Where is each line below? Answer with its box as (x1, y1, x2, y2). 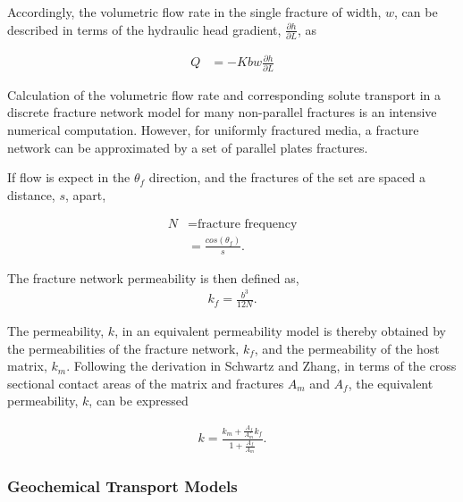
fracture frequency (198, 218, 298, 231)
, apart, (65, 185, 106, 204)
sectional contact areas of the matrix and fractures (7, 373, 284, 392)
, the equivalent (348, 373, 434, 392)
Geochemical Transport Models (7, 475, 238, 498)
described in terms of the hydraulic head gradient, (7, 20, 282, 38)
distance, (7, 185, 55, 204)
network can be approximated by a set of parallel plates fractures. (7, 138, 368, 156)
